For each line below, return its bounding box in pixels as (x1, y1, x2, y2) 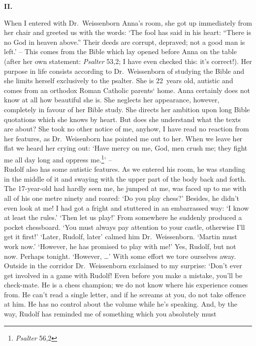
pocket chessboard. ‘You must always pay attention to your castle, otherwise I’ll (4, 221, 245, 232)
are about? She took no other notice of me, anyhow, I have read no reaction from (4, 124, 249, 134)
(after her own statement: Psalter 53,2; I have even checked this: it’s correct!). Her (4, 56, 252, 66)
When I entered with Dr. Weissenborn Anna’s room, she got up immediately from (4, 17, 252, 28)
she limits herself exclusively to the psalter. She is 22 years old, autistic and (4, 75, 233, 86)
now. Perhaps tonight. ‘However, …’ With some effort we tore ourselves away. (4, 251, 236, 261)
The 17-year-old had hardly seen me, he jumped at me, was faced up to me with (4, 183, 247, 193)
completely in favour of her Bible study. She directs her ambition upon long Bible (4, 104, 250, 114)
